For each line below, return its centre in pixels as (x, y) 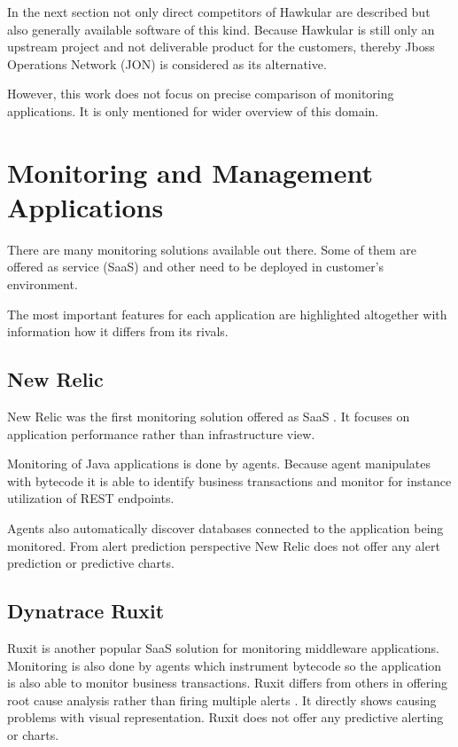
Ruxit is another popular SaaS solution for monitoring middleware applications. (223, 648)
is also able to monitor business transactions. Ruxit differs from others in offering (227, 683)
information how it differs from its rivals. (118, 331)
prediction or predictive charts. (91, 563)
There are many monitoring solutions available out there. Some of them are (212, 249)
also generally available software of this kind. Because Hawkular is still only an (221, 29)
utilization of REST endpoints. (91, 498)
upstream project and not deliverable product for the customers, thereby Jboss (221, 47)
